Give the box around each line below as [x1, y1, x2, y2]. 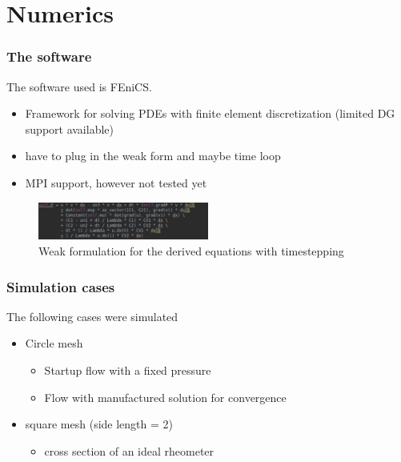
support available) [25, 120, 114, 137]
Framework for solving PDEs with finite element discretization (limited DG [25, 105, 395, 122]
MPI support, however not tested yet [25, 174, 207, 191]
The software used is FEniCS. [6, 78, 152, 94]
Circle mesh [25, 335, 83, 352]
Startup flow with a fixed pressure [44, 362, 211, 379]
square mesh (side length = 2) [25, 416, 173, 432]
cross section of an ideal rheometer [44, 442, 215, 459]
